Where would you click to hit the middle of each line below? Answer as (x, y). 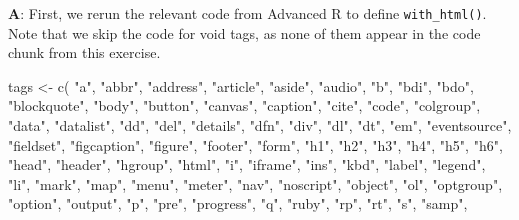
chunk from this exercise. (84, 52)
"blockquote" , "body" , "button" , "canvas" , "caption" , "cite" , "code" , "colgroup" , (244, 105)
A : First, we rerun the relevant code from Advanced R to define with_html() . (247, 13)
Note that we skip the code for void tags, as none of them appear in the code (244, 32)
